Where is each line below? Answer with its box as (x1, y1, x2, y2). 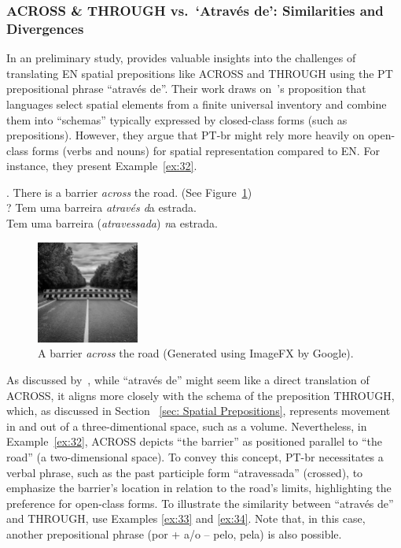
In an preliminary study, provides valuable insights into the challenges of (6, 50, 356, 66)
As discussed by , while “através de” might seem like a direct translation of (6, 372, 370, 388)
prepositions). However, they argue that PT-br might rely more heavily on (6, 127, 365, 143)
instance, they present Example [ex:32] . (6, 157, 197, 174)
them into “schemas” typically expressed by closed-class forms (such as (6, 111, 348, 128)
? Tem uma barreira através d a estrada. (6, 199, 197, 216)
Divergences (6, 18, 84, 38)
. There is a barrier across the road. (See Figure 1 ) (6, 183, 252, 200)
